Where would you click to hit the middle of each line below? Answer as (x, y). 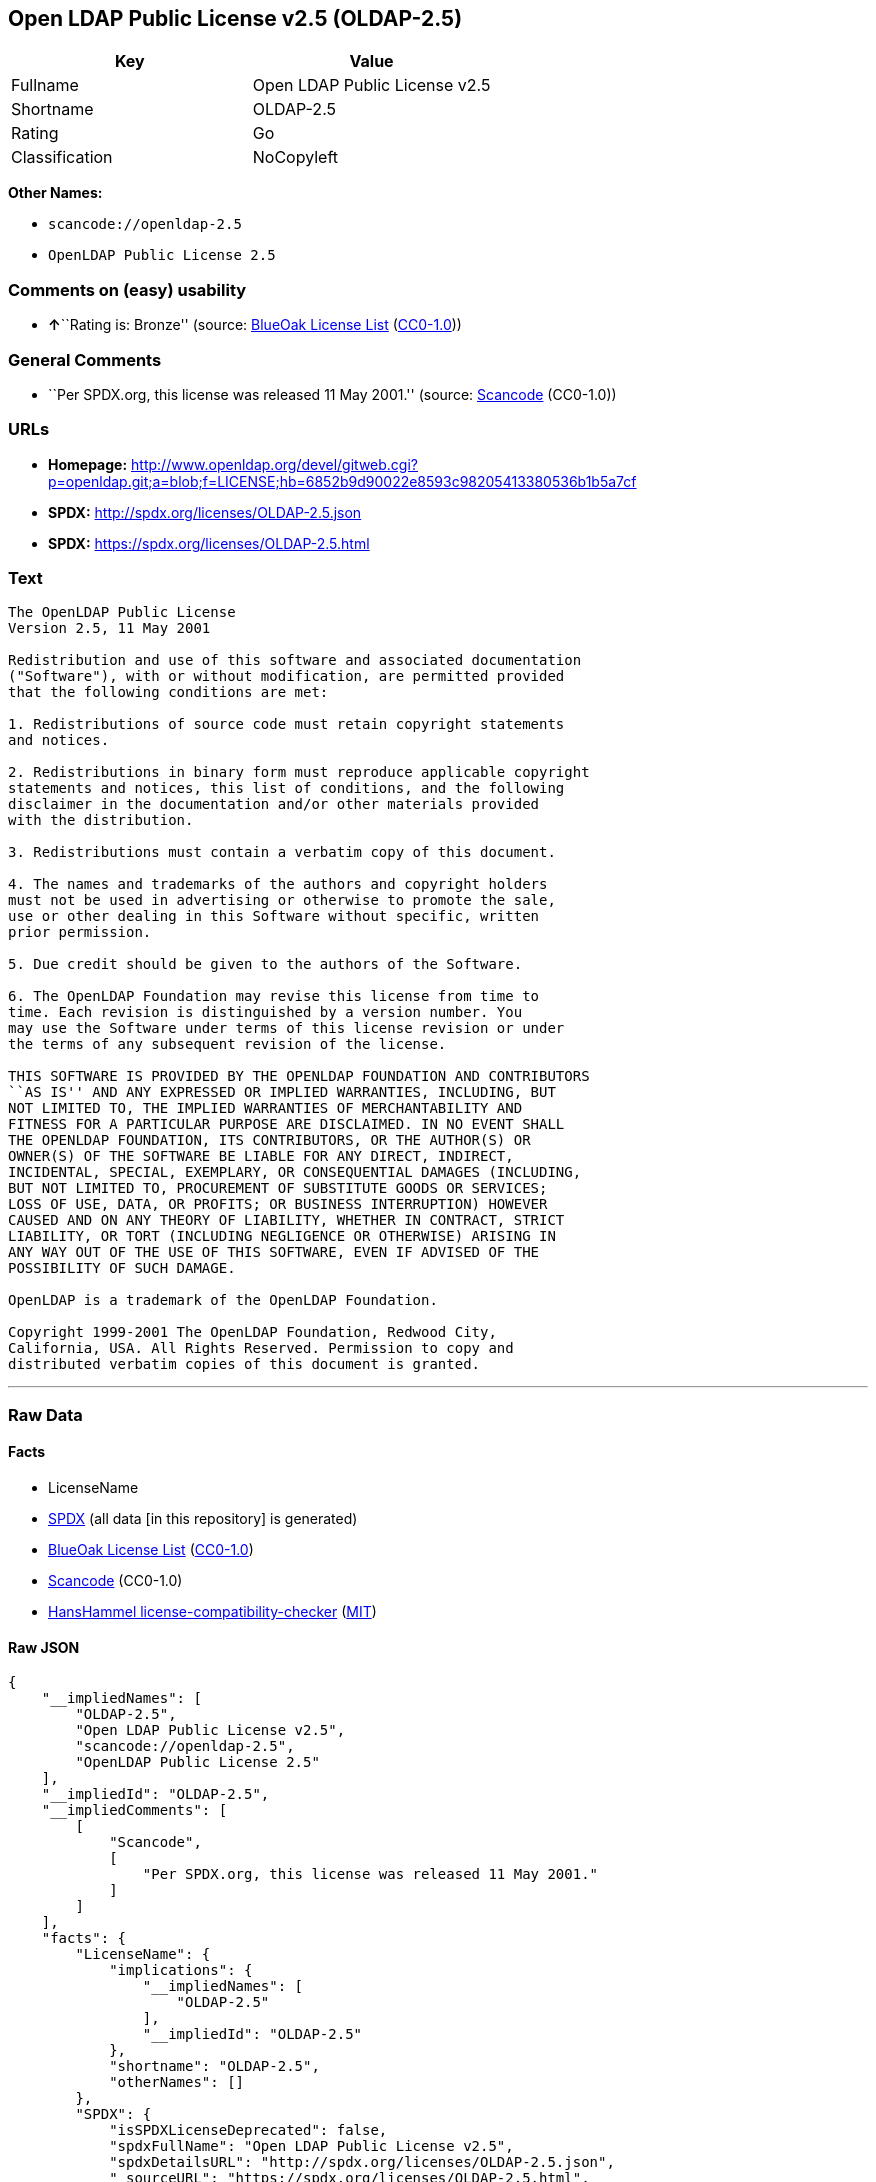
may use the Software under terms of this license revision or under (286, 1028)
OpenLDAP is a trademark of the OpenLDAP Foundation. (223, 1300)
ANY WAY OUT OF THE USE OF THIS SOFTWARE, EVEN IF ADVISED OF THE (274, 1252)
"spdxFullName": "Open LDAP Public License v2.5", (311, 2146)
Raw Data (45, 1414)
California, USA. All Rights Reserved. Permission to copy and (261, 1348)
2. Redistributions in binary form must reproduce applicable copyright (299, 772)
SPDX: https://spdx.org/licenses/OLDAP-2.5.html (209, 543)
